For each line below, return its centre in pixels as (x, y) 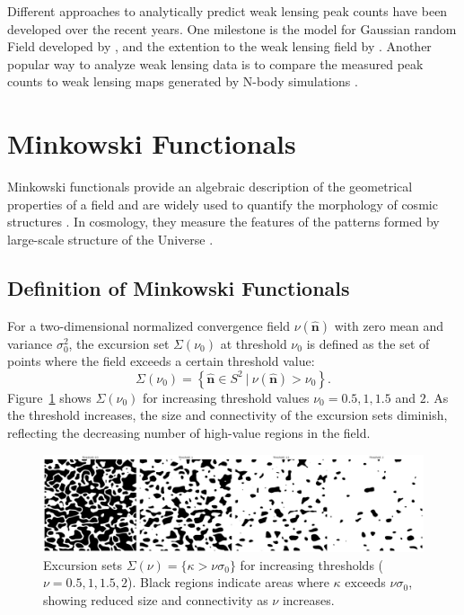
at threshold (254, 343)
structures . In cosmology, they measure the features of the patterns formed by (223, 222)
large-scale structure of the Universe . (110, 239)
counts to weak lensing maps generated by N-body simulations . (183, 81)
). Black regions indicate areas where (228, 582)
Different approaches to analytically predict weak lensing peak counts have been (228, 11)
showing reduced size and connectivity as (156, 599)
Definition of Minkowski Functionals (179, 287)
